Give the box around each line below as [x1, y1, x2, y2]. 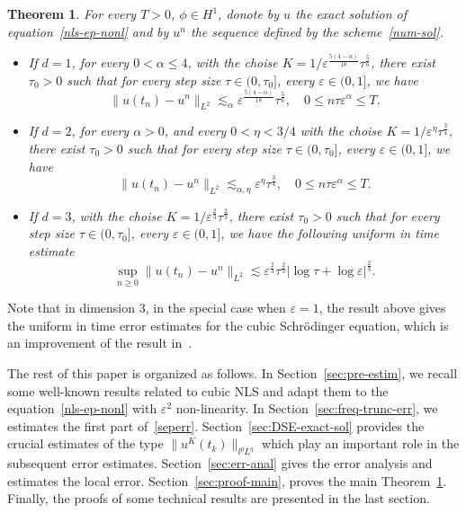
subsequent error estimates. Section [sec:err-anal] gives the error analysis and [7, 454, 433, 473]
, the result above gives [318, 298, 446, 317]
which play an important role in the [262, 434, 460, 453]
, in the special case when [145, 298, 286, 317]
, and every [164, 121, 227, 140]
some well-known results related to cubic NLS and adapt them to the [7, 381, 389, 400]
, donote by [218, 4, 280, 22]
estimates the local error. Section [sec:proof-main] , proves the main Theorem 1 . [7, 471, 447, 490]
